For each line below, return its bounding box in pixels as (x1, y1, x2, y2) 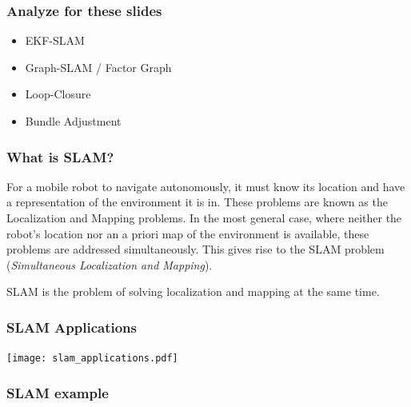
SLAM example (6, 382, 109, 402)
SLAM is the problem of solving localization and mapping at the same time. (6, 283, 380, 300)
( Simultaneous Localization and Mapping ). (6, 256, 213, 273)
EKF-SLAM (25, 32, 85, 49)
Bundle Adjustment (25, 113, 122, 129)
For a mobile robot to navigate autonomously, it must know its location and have (6, 178, 405, 194)
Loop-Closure (25, 86, 91, 102)
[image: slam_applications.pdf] (6, 353, 178, 365)
